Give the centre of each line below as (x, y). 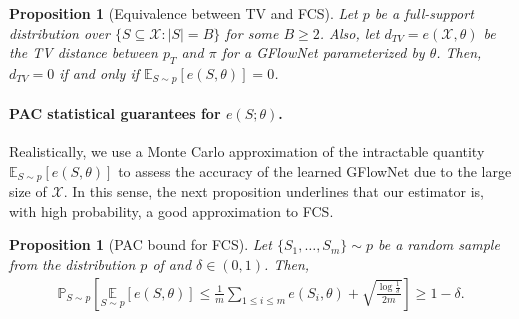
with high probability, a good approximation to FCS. (171, 210)
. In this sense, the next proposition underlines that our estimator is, (273, 191)
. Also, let (349, 32)
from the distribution (72, 264)
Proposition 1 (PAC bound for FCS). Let (140, 244)
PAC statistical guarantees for (115, 113)
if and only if (99, 72)
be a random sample (438, 244)
